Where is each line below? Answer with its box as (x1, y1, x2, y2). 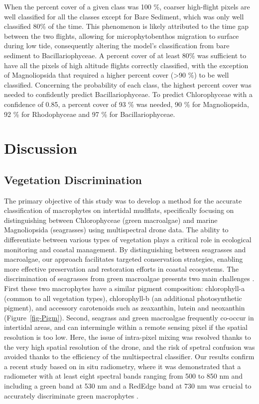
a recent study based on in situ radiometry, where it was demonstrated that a (4, 361, 241, 371)
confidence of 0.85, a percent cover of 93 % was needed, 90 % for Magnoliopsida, (4, 99, 249, 109)
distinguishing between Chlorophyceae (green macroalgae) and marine (4, 214, 218, 225)
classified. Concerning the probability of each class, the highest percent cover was (4, 79, 252, 90)
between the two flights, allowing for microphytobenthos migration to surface (4, 30, 239, 41)
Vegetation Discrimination (4, 172, 142, 187)
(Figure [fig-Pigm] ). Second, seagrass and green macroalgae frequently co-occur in (4, 312, 254, 322)
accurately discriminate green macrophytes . (4, 390, 138, 401)
